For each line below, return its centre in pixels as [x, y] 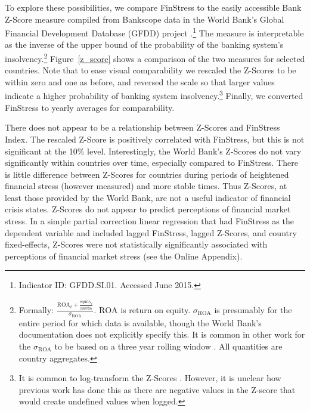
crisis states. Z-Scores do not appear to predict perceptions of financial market [148, 209]
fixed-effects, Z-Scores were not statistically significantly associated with [136, 244]
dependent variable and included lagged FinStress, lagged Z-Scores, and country [151, 232]
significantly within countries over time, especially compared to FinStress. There [151, 163]
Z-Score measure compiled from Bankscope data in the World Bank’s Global [145, 19]
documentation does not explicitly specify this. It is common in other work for [162, 334]
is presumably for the [253, 309]
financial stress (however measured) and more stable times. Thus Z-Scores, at [146, 186]
